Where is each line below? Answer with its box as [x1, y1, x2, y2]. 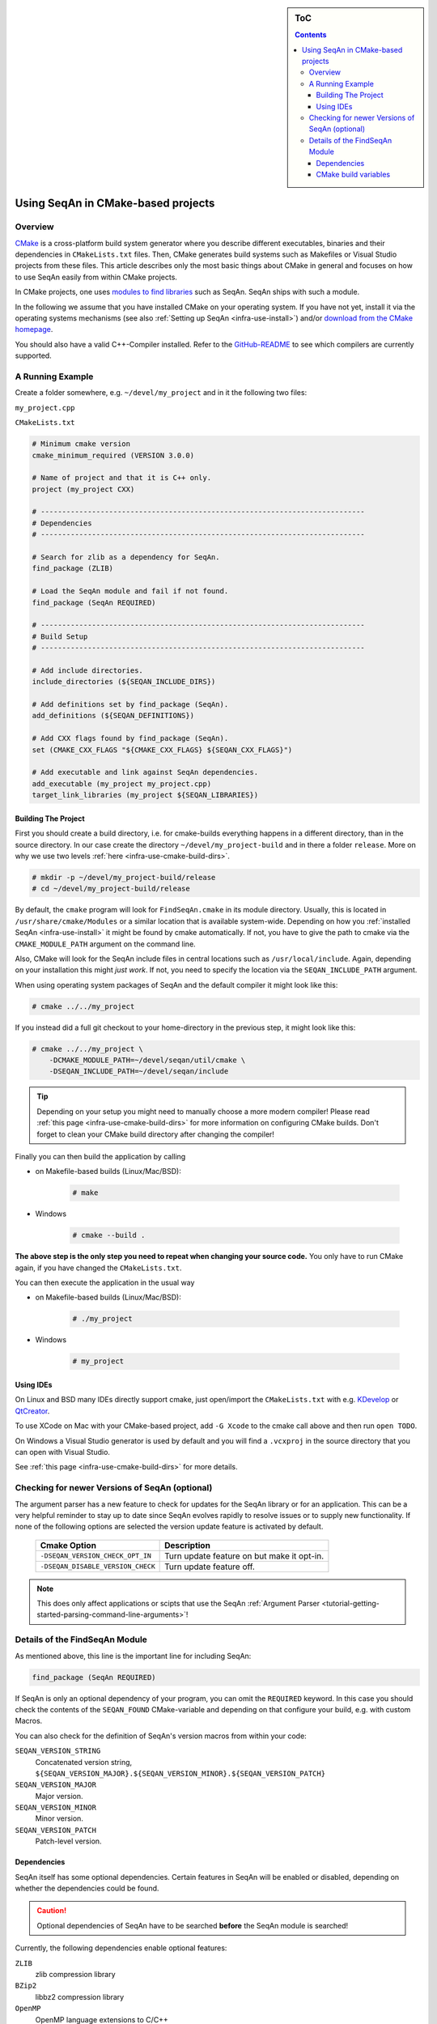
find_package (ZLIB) [32, 563, 113, 573]
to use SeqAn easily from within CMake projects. [15, 272, 178, 282]
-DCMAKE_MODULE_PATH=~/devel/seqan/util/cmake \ [49, 1056, 246, 1065]
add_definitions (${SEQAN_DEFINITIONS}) [32, 711, 194, 721]
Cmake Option [40, 1539, 97, 1550]
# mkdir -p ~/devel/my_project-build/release [32, 873, 216, 882]
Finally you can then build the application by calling [15, 1151, 186, 1161]
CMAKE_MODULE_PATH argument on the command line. [15, 939, 196, 949]
